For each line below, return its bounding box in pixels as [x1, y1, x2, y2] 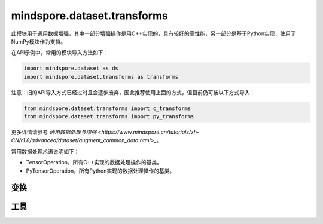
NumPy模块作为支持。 [11, 38, 66, 45]
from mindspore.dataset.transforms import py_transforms [23, 113, 194, 120]
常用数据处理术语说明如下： [11, 148, 80, 155]
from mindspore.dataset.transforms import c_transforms [23, 105, 191, 112]
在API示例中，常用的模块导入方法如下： [11, 49, 109, 56]
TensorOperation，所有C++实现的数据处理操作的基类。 [26, 159, 163, 166]
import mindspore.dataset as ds [23, 65, 119, 72]
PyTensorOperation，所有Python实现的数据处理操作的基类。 [26, 167, 175, 174]
